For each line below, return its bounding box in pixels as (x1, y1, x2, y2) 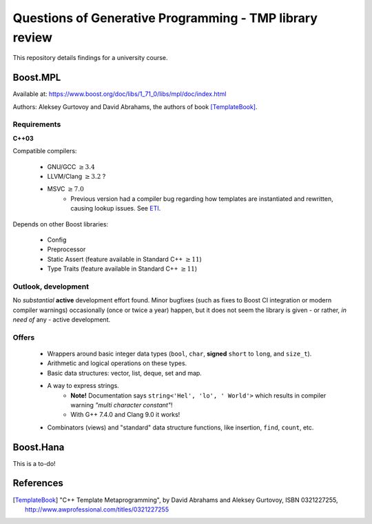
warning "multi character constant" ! (70, 400, 173, 409)
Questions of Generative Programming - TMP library (12, 10, 318, 26)
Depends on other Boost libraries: (12, 220, 109, 228)
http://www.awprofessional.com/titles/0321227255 (25, 505, 169, 514)
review (12, 30, 53, 45)
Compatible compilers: (12, 147, 77, 155)
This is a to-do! (12, 459, 56, 467)
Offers (12, 332, 35, 342)
